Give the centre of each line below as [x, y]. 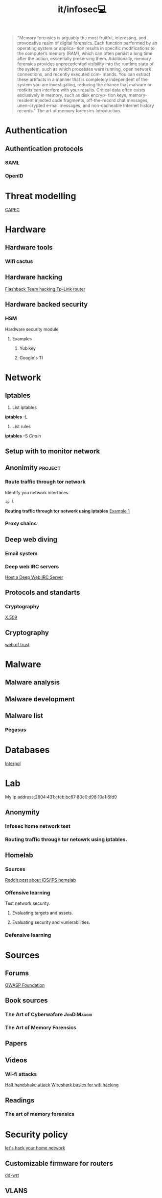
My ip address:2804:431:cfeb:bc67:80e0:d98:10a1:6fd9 [61, 797]
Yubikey [27, 348]
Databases [27, 750]
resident [25, 101]
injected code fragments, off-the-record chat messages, [92, 101]
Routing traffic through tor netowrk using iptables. [66, 839]
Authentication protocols [44, 148]
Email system [21, 553]
